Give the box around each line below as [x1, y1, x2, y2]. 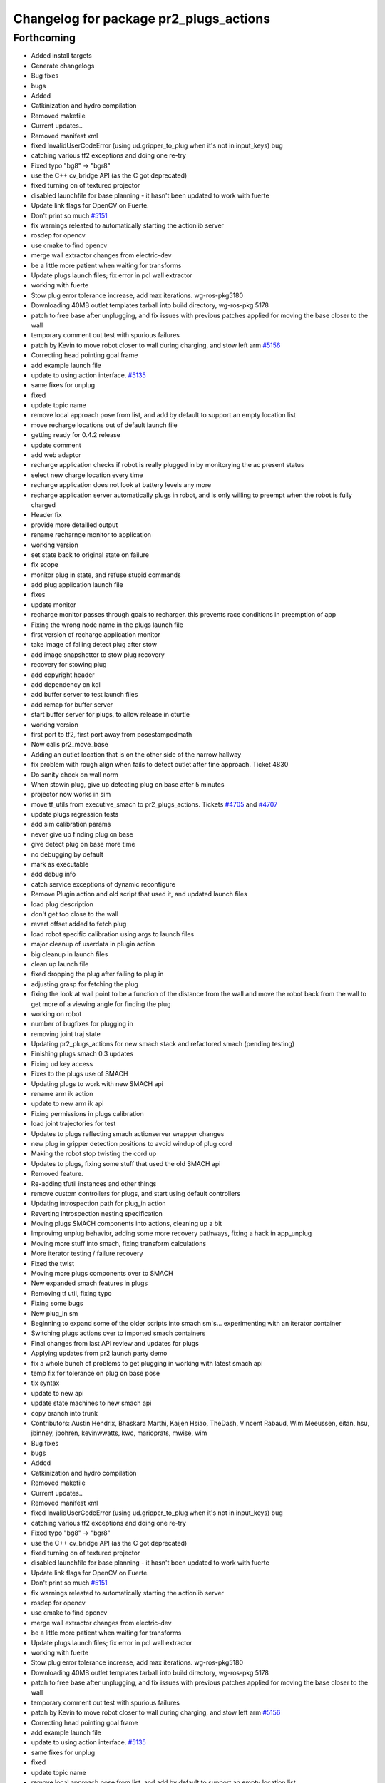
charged [31, 500, 56, 509]
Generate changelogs [31, 61, 95, 70]
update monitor [31, 600, 76, 609]
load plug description [31, 899, 94, 909]
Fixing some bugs [31, 1299, 83, 1308]
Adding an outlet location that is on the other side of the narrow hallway [31, 750, 242, 759]
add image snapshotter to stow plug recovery [31, 650, 165, 659]
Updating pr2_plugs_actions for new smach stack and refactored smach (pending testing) [31, 1040, 295, 1048]
